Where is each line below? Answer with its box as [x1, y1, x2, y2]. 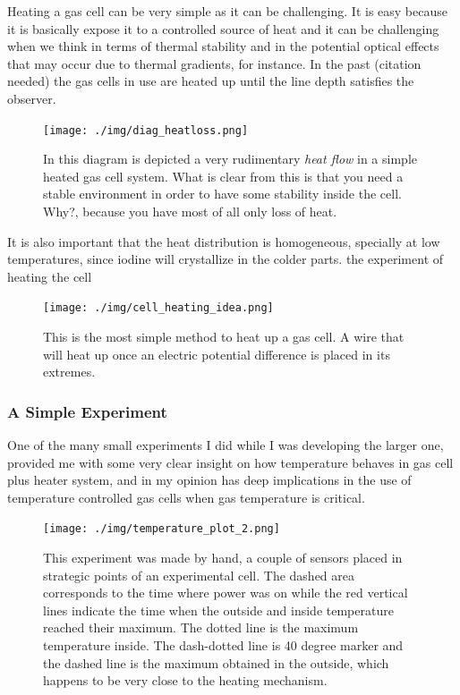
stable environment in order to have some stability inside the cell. [43, 184, 402, 203]
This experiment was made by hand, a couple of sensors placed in [43, 548, 403, 567]
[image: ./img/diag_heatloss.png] [43, 123, 249, 137]
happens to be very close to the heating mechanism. [43, 671, 328, 690]
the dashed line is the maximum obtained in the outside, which [43, 653, 389, 672]
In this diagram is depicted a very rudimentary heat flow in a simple [43, 149, 417, 168]
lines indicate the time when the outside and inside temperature [43, 600, 394, 619]
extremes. [43, 362, 96, 381]
